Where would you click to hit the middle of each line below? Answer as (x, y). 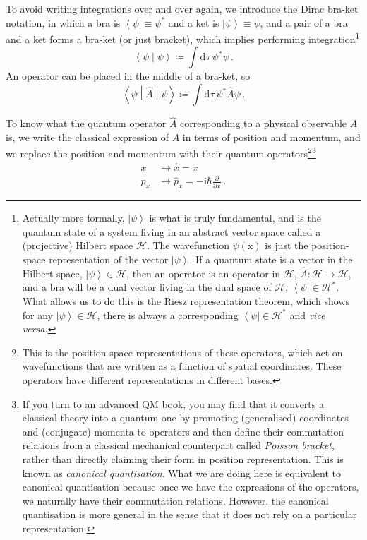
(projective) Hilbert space (78, 245)
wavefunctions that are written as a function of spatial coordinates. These (182, 366)
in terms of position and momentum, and (271, 137)
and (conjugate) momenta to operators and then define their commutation (183, 431)
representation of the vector (109, 259)
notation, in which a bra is (63, 22)
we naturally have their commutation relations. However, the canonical (175, 500)
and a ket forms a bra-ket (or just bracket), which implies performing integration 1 (183, 38)
